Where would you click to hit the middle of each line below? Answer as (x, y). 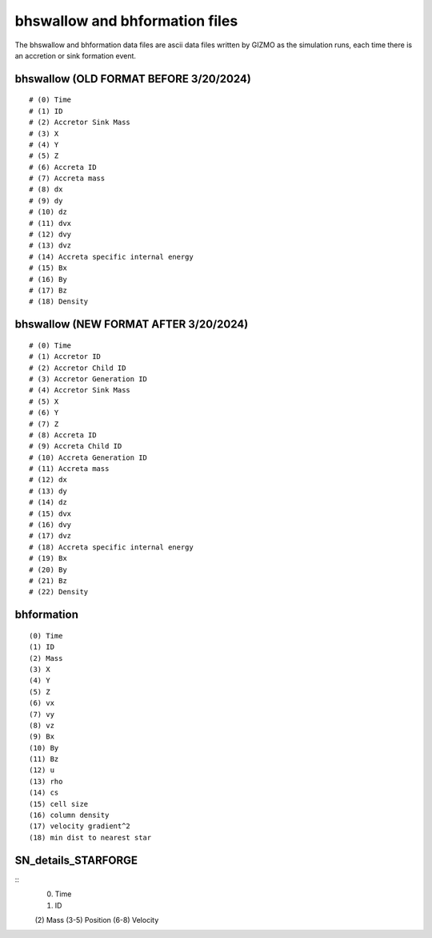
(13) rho (46, 781)
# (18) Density (59, 302)
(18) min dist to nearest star (90, 837)
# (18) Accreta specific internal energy (111, 547)
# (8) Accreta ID (63, 435)
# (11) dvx (50, 223)
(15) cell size (59, 804)
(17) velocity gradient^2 (80, 826)
